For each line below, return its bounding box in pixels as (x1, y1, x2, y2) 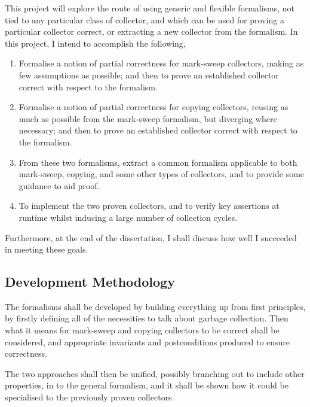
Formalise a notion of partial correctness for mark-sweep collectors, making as (19, 57, 304, 69)
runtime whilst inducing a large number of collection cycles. (19, 211, 237, 223)
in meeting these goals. (5, 243, 88, 256)
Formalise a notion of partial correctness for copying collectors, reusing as (19, 101, 288, 113)
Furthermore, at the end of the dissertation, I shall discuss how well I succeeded (5, 231, 297, 244)
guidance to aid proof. (19, 179, 100, 192)
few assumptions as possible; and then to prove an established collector (19, 68, 279, 81)
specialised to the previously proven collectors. (5, 391, 174, 403)
